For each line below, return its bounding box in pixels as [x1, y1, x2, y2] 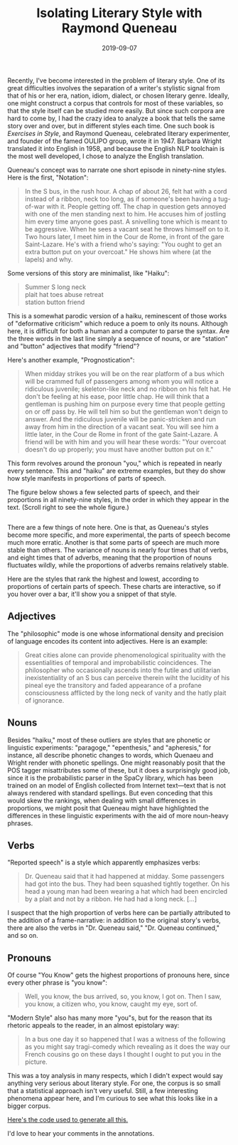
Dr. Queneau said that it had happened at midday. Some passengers [24, 872, 225, 881]
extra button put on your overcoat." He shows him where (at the [24, 247, 212, 256]
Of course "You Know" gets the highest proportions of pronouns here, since [7, 971, 229, 980]
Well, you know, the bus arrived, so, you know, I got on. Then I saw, [24, 992, 222, 1001]
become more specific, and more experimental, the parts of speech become [7, 530, 231, 539]
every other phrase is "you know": [7, 978, 108, 987]
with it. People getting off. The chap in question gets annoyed [45, 202, 227, 211]
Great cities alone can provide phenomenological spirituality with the [24, 650, 226, 659]
